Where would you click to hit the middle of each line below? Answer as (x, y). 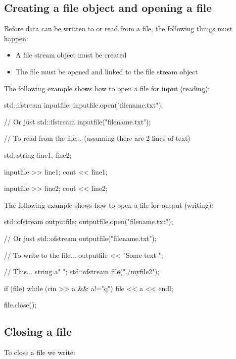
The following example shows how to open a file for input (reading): (107, 88)
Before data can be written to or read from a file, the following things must (118, 29)
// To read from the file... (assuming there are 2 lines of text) (97, 138)
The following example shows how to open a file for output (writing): (109, 205)
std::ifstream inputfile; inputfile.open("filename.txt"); (84, 105)
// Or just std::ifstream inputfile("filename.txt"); (77, 121)
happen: (16, 38)
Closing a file (38, 331)
